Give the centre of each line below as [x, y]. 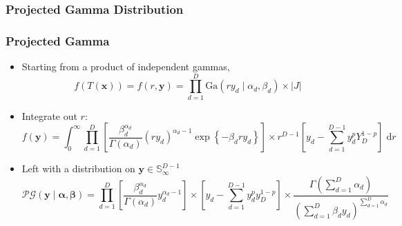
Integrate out [49, 115]
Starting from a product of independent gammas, [126, 66]
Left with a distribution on [78, 168]
